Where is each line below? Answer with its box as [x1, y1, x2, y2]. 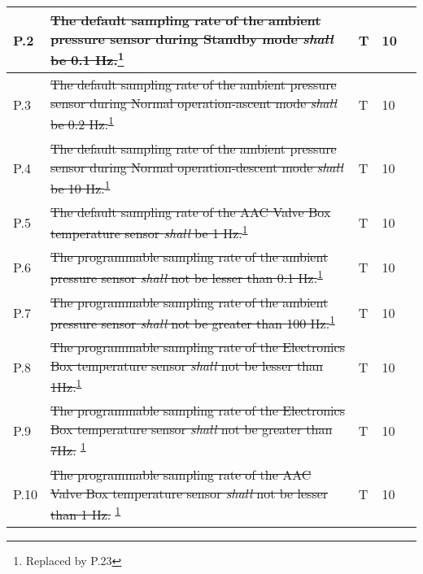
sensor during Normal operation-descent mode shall [50, 157, 343, 176]
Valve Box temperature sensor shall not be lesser [50, 483, 329, 502]
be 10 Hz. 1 [50, 176, 111, 198]
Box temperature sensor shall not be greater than [50, 420, 333, 439]
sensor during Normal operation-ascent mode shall [50, 93, 337, 113]
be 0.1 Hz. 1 [50, 48, 124, 70]
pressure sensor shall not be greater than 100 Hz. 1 [50, 311, 335, 333]
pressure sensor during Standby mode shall [50, 29, 334, 48]
